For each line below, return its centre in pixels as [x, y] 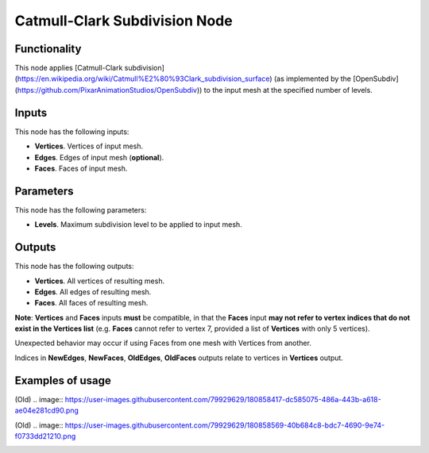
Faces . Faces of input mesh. [81, 168]
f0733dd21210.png [45, 436]
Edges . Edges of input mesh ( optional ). [99, 157]
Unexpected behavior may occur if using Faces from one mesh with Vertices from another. [163, 343]
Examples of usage [63, 380]
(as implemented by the [313, 79]
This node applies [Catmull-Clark [69, 68]
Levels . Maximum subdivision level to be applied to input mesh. [138, 225]
